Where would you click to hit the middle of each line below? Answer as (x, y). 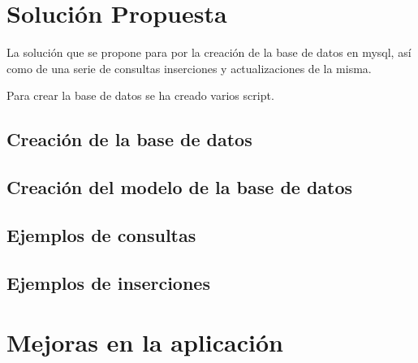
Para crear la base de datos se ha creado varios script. (140, 95)
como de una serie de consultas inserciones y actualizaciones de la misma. (189, 68)
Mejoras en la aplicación (145, 342)
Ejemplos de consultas (101, 234)
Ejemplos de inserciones (108, 282)
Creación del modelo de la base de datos (180, 187)
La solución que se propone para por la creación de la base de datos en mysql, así (209, 52)
